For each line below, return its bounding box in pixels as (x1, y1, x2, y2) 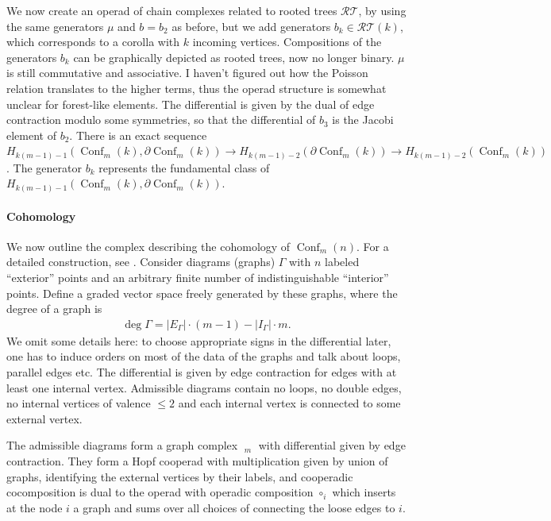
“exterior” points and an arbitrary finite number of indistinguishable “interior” (6, 268, 389, 285)
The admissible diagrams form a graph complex (6, 437, 238, 453)
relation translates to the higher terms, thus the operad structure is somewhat (6, 79, 387, 96)
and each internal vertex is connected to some (178, 395, 401, 411)
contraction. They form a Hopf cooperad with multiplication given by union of (6, 452, 388, 469)
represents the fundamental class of (98, 159, 270, 176)
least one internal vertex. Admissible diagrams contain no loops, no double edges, (6, 379, 402, 396)
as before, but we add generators (171, 17, 331, 34)
